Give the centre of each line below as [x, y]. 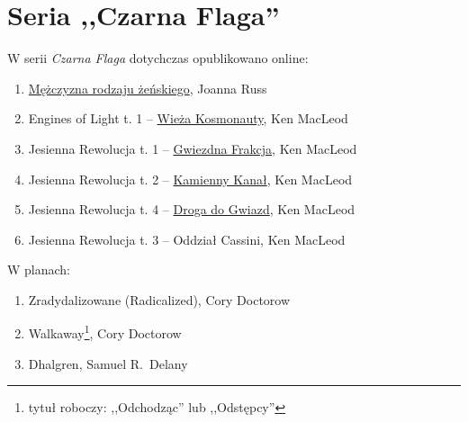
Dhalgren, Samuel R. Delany [108, 363]
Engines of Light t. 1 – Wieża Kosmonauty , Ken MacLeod [188, 118]
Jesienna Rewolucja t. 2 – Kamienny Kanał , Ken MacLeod [190, 179]
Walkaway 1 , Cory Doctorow [105, 332]
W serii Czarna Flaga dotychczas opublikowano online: [158, 58]
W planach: [39, 269]
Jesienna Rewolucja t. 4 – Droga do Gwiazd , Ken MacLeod [192, 209]
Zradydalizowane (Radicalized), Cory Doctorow [159, 299]
